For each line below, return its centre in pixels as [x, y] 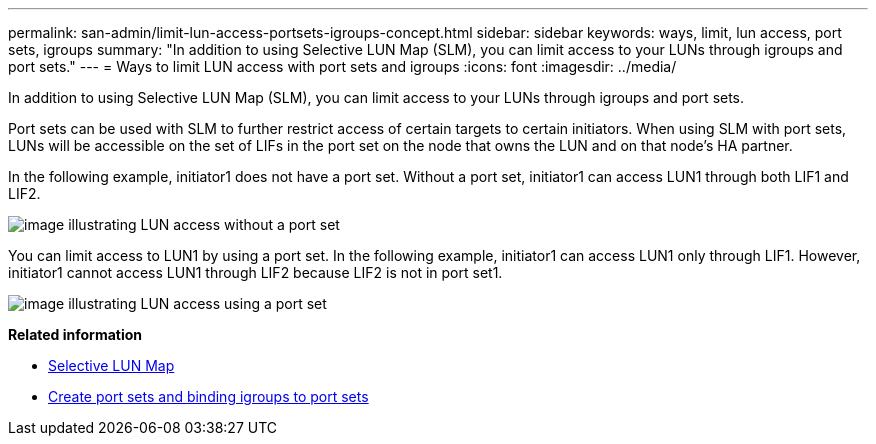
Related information [75, 334]
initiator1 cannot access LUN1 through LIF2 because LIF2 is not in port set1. [255, 272]
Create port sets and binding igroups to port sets [208, 396]
